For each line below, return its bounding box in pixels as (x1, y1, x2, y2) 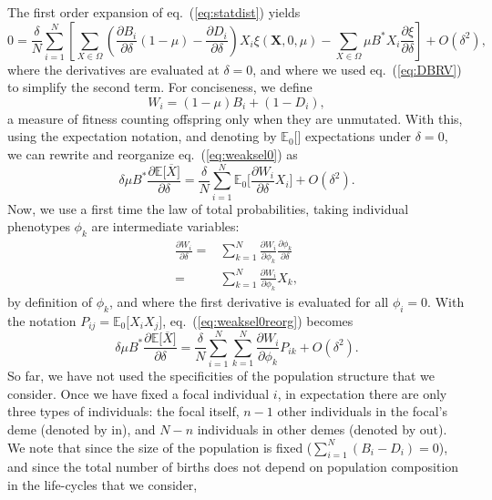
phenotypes (7, 217, 70, 236)
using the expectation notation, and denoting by (7, 127, 277, 146)
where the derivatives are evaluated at (7, 59, 220, 78)
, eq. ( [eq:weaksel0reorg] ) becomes (162, 311, 354, 330)
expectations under (305, 127, 412, 146)
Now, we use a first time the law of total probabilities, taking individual (7, 199, 409, 218)
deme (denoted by (7, 420, 108, 439)
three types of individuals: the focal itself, (7, 402, 240, 421)
